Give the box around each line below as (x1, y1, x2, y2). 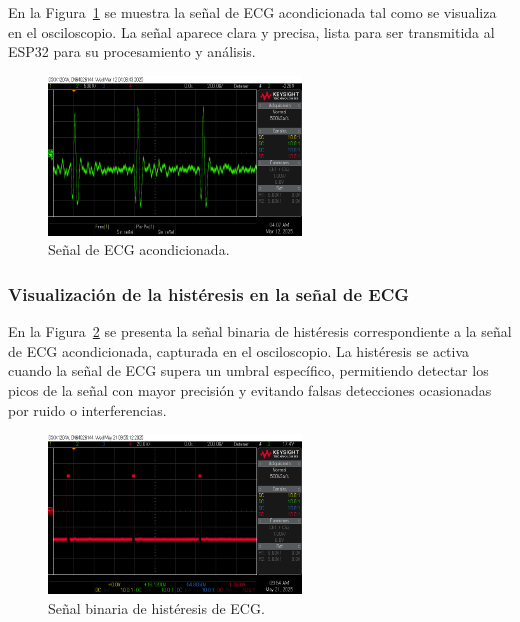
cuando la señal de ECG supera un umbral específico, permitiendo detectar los (8, 360, 489, 381)
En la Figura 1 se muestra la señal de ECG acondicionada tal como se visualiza (8, 2, 497, 22)
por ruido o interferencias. (8, 399, 167, 420)
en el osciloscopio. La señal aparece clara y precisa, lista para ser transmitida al (8, 21, 495, 42)
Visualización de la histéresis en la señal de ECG (8, 281, 410, 306)
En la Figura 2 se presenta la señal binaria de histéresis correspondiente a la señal (8, 321, 512, 342)
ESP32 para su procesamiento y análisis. (8, 41, 256, 62)
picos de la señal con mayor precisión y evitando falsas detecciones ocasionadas (8, 379, 492, 400)
